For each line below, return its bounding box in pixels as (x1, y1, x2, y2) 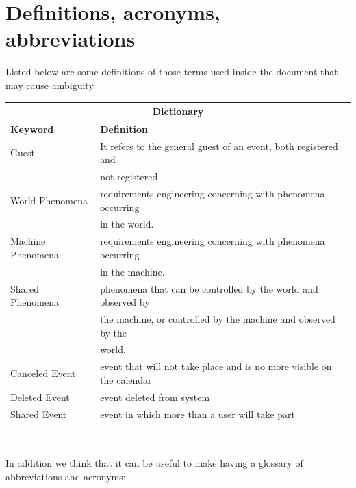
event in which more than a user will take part (100, 406, 295, 421)
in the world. (100, 217, 154, 231)
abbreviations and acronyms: (5, 469, 126, 483)
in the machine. (100, 264, 165, 278)
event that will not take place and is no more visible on (100, 359, 332, 374)
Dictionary (152, 104, 204, 118)
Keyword (10, 121, 54, 136)
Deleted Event (10, 389, 70, 404)
